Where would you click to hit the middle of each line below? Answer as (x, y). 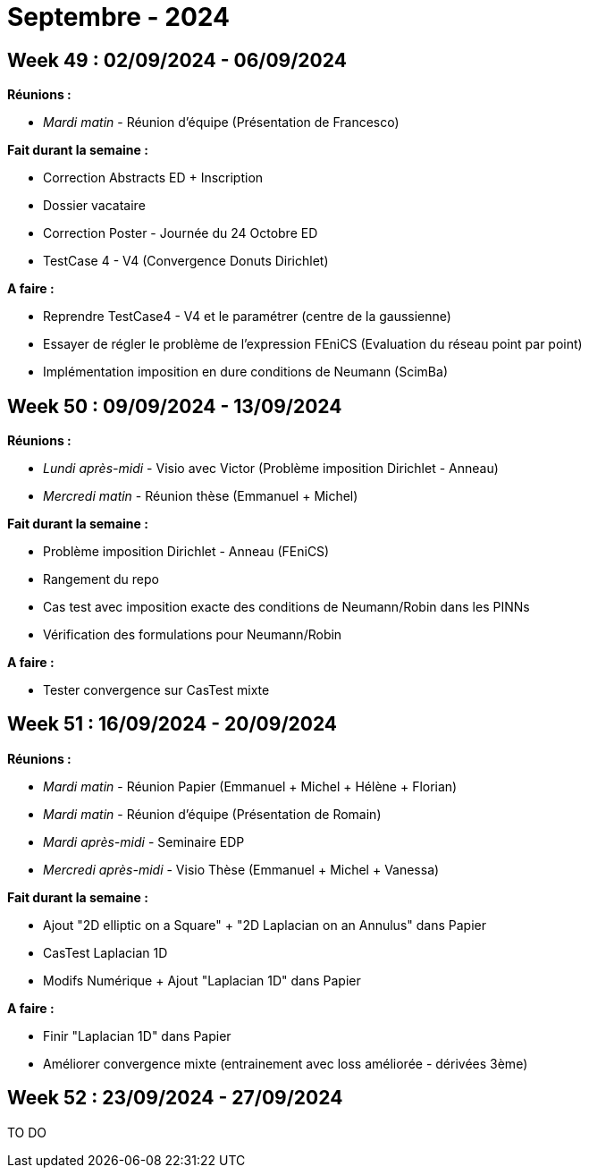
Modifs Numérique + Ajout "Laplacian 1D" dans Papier (202, 980)
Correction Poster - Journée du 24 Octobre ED (181, 233)
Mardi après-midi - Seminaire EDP (144, 841)
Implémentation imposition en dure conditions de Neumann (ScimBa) (245, 372)
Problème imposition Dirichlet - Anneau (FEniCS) (186, 552)
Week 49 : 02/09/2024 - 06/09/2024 (177, 60)
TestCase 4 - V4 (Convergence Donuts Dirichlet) (186, 261)
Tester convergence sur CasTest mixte (156, 690)
